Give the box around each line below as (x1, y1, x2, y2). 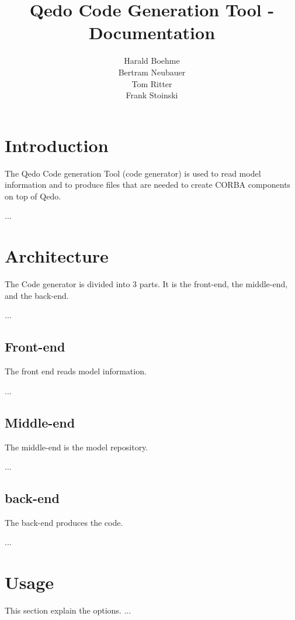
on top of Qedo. (5, 190, 61, 202)
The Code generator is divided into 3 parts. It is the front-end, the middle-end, (5, 278, 288, 290)
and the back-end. (5, 289, 69, 301)
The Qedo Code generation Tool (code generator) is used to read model (5, 167, 261, 179)
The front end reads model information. (5, 365, 147, 377)
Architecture (5, 244, 109, 268)
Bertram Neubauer (118, 66, 186, 78)
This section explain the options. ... (5, 604, 131, 616)
